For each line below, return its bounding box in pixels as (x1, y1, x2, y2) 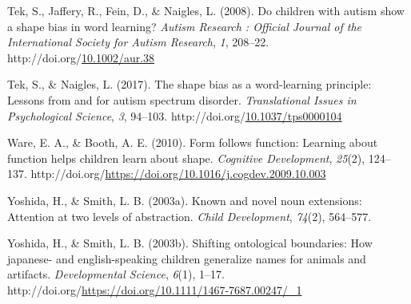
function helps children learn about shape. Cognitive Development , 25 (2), (7, 149, 365, 166)
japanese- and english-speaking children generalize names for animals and (7, 250, 366, 266)
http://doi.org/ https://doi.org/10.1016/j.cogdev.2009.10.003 (30, 165, 326, 182)
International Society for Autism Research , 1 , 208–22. (7, 34, 269, 50)
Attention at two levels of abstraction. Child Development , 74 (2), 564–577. (7, 207, 372, 224)
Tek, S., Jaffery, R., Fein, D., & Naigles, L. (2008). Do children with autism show (7, 2, 405, 18)
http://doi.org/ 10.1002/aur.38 (7, 49, 155, 65)
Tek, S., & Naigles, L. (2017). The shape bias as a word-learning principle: (7, 76, 372, 93)
